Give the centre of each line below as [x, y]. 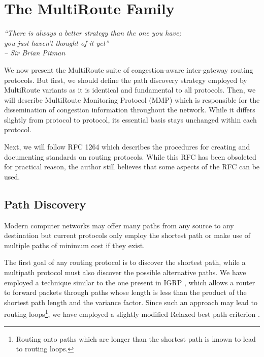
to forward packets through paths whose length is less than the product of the [125, 292]
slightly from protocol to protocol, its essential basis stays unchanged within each [130, 119]
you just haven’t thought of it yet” [57, 42]
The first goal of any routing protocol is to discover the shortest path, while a [125, 262]
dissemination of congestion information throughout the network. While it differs [130, 110]
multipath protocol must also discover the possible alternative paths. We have [125, 272]
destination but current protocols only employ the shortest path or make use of [127, 235]
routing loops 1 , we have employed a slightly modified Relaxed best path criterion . [132, 313]
